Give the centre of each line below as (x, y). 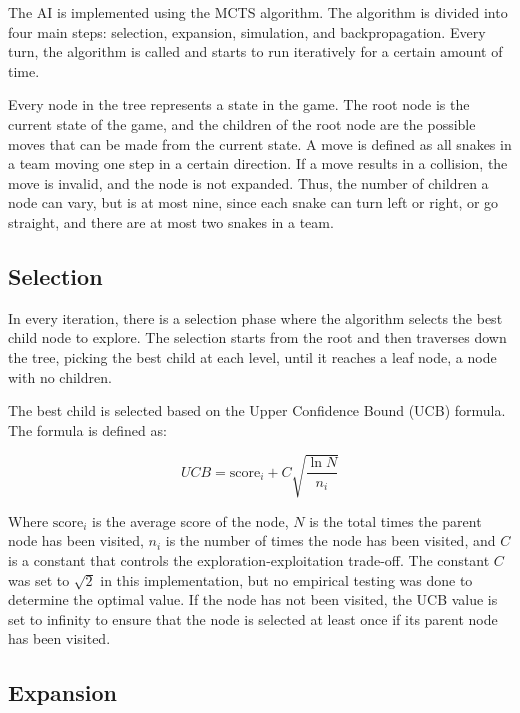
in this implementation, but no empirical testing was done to (286, 579)
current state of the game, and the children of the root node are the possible (242, 123)
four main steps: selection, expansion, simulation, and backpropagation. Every (247, 31)
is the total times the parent (395, 520)
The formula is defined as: (87, 429)
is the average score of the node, (190, 520)
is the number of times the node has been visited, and (330, 540)
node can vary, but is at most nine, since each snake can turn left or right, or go (253, 202)
